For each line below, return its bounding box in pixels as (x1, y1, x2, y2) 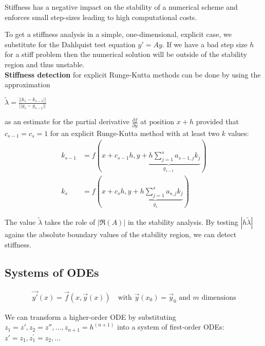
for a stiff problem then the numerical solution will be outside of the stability (5, 49, 248, 60)
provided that (196, 116, 239, 127)
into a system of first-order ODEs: (117, 321, 224, 332)
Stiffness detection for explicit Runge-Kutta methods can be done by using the (5, 69, 261, 80)
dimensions (201, 294, 236, 301)
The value (5, 217, 36, 227)
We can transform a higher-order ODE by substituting (5, 311, 176, 322)
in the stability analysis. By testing (127, 217, 238, 227)
